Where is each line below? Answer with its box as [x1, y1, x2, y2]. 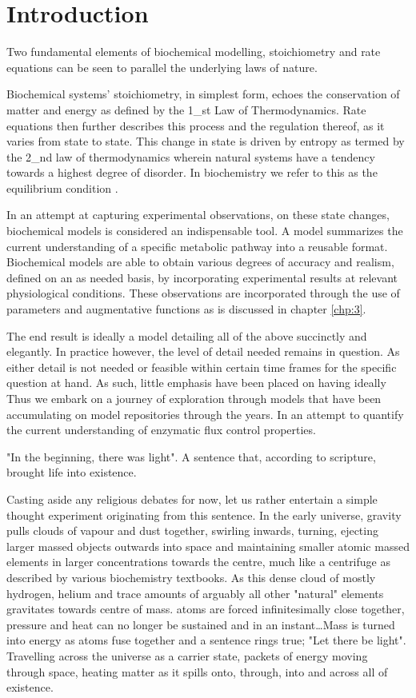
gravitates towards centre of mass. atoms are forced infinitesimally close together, [6, 600, 405, 617]
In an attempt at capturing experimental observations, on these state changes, [6, 206, 390, 223]
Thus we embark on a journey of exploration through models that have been [6, 390, 382, 406]
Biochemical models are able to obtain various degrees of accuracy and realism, [6, 253, 394, 270]
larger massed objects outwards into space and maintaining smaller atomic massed [6, 537, 410, 554]
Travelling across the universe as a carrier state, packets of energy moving [6, 647, 368, 664]
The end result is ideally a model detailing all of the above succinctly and [6, 327, 367, 344]
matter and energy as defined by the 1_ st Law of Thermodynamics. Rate [6, 101, 366, 118]
